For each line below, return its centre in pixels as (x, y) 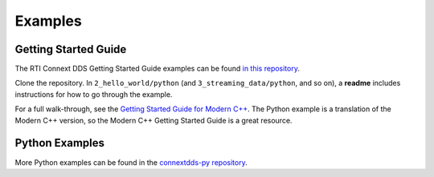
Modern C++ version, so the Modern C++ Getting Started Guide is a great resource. (154, 120)
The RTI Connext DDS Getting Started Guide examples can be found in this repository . (158, 69)
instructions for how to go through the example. (94, 94)
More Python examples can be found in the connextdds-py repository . (131, 162)
